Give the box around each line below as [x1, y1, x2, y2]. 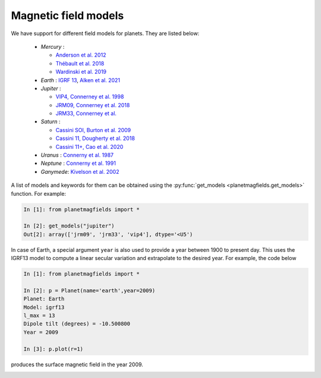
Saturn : [40, 118, 61, 125]
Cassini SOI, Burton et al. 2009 [55, 126, 131, 133]
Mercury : [40, 43, 65, 50]
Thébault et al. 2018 [55, 60, 105, 67]
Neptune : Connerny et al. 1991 [40, 160, 116, 167]
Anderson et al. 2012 [55, 51, 106, 59]
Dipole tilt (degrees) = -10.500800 [23, 320, 131, 327]
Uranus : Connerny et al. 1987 [40, 152, 114, 159]
